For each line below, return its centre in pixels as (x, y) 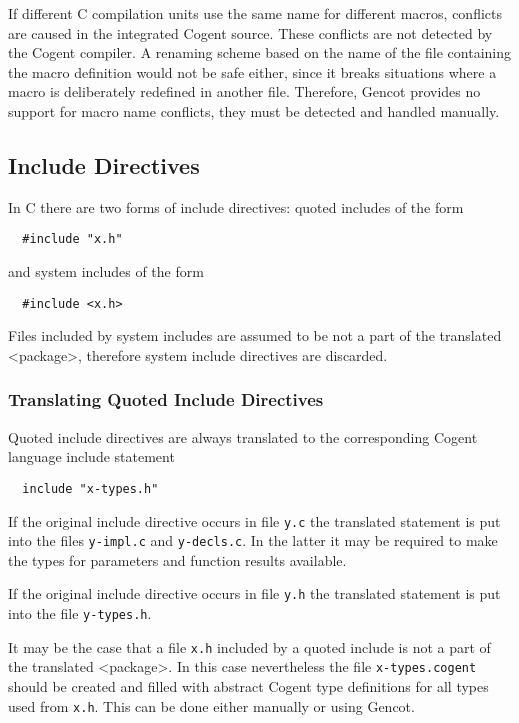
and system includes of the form (106, 271)
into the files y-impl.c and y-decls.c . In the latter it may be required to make (253, 540)
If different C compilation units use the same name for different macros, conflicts (255, 13)
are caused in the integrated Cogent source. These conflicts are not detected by (250, 32)
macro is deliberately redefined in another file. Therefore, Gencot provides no (244, 91)
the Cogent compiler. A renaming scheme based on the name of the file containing (260, 52)
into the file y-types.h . (80, 613)
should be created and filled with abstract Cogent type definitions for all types (248, 686)
